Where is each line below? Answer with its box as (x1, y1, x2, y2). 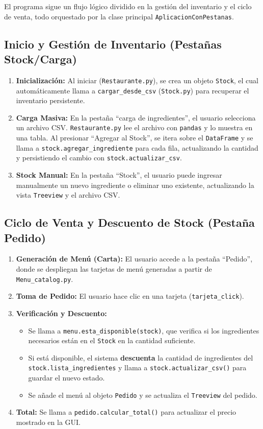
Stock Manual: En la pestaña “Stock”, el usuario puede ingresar (16, 169, 222, 180)
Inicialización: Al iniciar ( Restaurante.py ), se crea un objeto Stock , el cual (16, 75, 259, 85)
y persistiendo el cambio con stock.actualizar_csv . (16, 152, 182, 163)
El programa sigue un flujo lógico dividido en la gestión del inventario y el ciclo (4, 1, 252, 11)
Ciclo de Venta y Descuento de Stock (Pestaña (4, 214, 255, 230)
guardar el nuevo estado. (28, 372, 105, 383)
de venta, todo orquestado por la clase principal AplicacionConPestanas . (4, 11, 234, 21)
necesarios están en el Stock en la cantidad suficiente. (28, 335, 196, 346)
